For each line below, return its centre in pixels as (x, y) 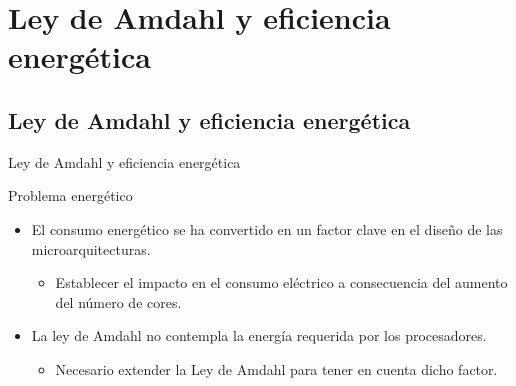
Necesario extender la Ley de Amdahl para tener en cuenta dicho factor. (276, 368)
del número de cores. (118, 301)
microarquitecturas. (91, 248)
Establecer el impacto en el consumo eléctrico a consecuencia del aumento (281, 282)
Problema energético (70, 195)
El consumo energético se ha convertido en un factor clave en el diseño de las (267, 228)
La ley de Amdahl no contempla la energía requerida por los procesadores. (259, 335)
